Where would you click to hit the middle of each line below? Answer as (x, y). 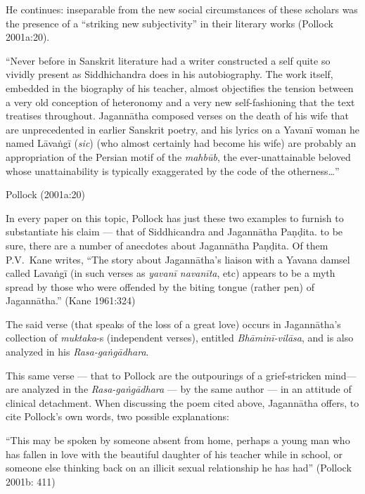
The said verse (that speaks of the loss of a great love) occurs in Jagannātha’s (173, 324)
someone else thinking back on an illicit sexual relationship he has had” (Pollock (179, 468)
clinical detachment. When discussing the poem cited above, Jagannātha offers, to (182, 402)
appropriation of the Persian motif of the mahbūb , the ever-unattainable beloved (178, 156)
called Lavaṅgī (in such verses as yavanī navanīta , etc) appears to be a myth (171, 273)
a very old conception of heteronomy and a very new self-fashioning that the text (180, 102)
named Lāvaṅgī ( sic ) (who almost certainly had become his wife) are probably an (181, 143)
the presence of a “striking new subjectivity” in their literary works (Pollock (169, 23)
